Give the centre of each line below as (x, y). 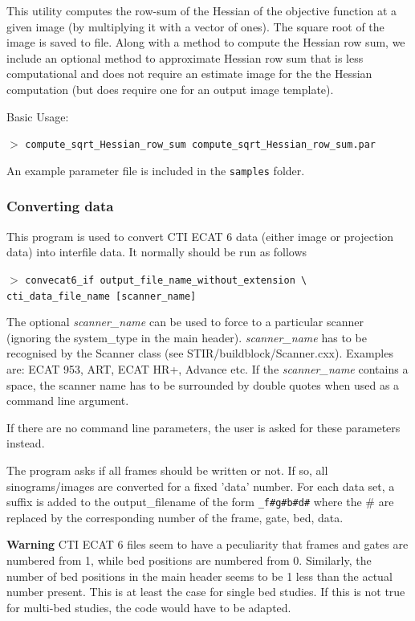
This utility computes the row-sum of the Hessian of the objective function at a (202, 10)
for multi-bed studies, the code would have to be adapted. (149, 607)
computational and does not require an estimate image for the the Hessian (189, 74)
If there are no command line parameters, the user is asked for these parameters (203, 427)
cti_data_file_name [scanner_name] (102, 296)
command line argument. (68, 400)
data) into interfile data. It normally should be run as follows (157, 252)
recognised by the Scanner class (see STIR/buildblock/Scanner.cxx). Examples (200, 353)
